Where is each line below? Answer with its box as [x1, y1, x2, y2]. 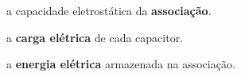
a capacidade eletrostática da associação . [6, 2, 212, 18]
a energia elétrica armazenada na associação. [6, 56, 235, 72]
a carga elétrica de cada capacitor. [6, 29, 184, 45]
